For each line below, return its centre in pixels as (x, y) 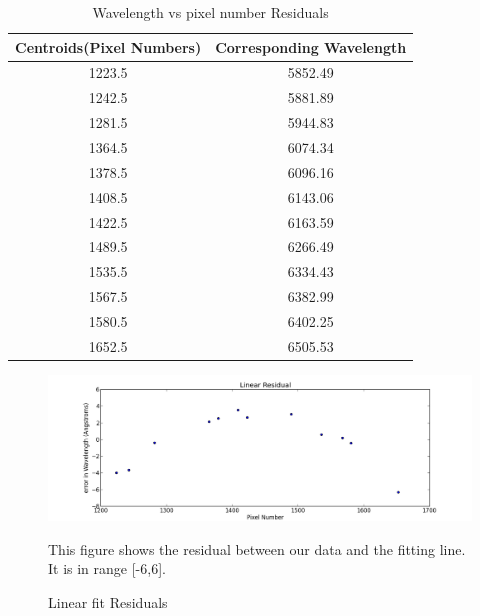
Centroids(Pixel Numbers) (108, 46)
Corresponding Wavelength (311, 46)
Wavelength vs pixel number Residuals (210, 12)
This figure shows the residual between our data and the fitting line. (257, 548)
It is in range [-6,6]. (107, 568)
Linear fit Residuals (108, 601)
